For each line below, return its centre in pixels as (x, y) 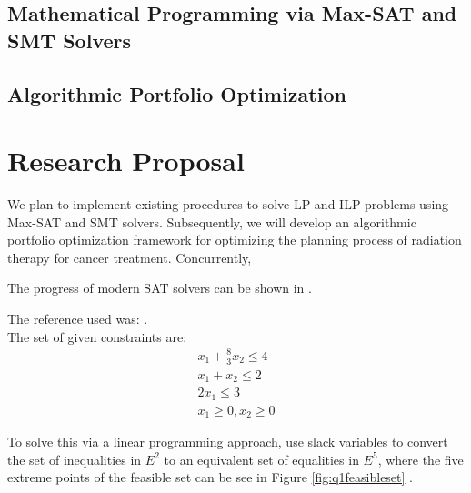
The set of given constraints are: (97, 336)
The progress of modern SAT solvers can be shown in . (160, 288)
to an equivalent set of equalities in (261, 459)
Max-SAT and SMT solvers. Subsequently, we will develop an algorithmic (212, 221)
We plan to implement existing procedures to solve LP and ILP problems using (228, 204)
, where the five (421, 459)
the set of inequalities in (75, 459)
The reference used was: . (78, 319)
